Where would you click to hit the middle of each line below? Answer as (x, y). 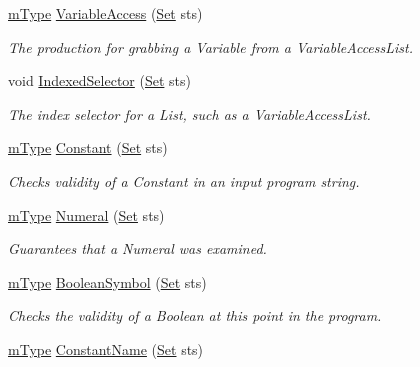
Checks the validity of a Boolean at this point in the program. (195, 315)
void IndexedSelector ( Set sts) (99, 80)
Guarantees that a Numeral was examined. (137, 248)
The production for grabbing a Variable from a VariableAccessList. (211, 46)
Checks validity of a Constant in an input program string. (184, 180)
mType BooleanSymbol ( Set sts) (107, 281)
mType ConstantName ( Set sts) (106, 348)
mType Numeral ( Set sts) (86, 214)
